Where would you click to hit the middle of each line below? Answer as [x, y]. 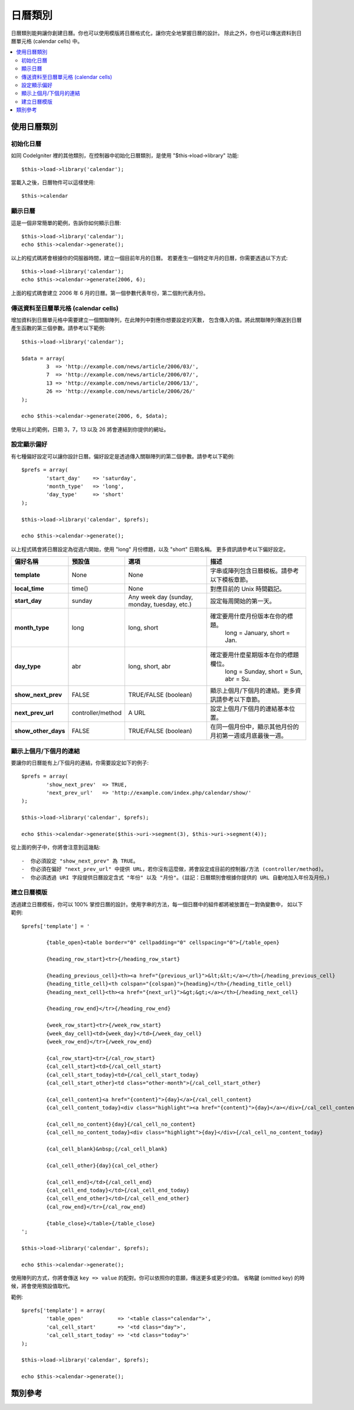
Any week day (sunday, [160, 597]
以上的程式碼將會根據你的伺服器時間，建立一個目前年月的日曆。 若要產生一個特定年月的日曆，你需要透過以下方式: [149, 258]
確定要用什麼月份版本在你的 [249, 617]
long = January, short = [258, 633]
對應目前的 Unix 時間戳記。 [248, 589]
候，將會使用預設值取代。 [42, 1286]
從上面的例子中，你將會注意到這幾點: [56, 847]
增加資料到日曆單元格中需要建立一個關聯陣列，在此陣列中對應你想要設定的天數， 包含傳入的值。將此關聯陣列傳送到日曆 [156, 320]
